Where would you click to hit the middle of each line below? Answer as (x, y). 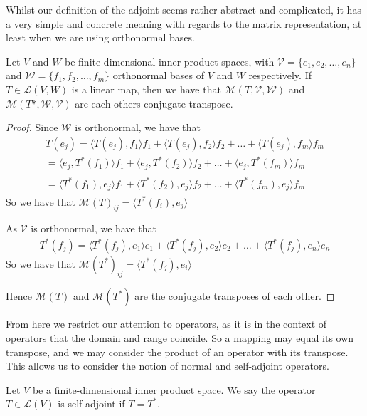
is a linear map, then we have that (146, 89)
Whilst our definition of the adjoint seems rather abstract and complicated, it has (183, 9)
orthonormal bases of (158, 75)
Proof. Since (32, 127)
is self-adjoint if (91, 404)
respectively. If (280, 75)
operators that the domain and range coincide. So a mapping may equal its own (180, 338)
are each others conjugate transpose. (154, 103)
